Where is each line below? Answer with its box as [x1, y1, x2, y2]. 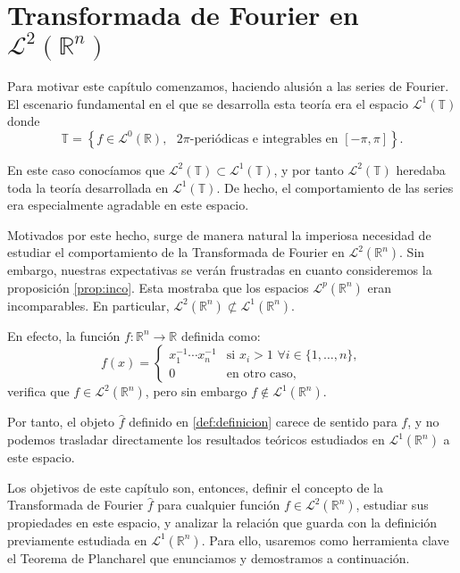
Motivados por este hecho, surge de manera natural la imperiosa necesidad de [7, 225, 431, 244]
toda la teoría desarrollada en [7, 178, 169, 196]
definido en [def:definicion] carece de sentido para [129, 412, 397, 431]
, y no [407, 412, 439, 431]
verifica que [7, 382, 70, 401]
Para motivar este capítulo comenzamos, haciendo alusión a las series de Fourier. [7, 77, 449, 95]
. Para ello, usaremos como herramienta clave [201, 530, 449, 549]
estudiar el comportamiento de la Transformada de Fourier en [7, 243, 345, 262]
